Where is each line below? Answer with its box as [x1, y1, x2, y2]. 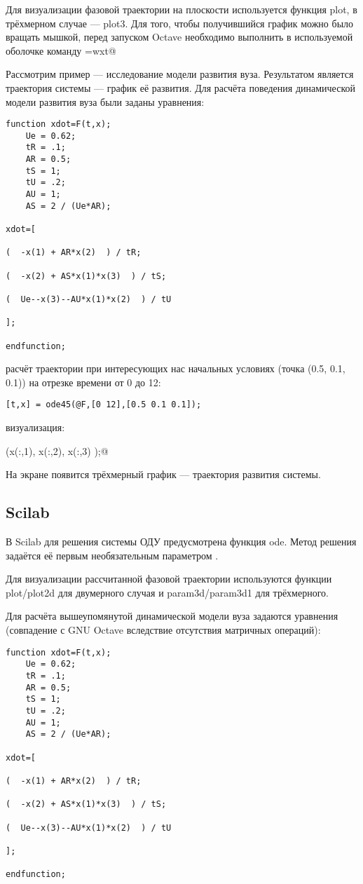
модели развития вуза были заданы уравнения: [6, 94, 205, 109]
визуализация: [6, 420, 65, 435]
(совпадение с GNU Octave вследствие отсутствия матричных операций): [6, 623, 321, 637]
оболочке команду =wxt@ [6, 43, 116, 57]
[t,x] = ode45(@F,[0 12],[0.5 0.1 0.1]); [6, 400, 202, 410]
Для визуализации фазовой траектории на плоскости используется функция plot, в [6, 2, 357, 16]
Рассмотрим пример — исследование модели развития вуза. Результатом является [6, 67, 354, 81]
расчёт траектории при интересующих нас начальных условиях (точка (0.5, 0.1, [6, 361, 345, 376]
